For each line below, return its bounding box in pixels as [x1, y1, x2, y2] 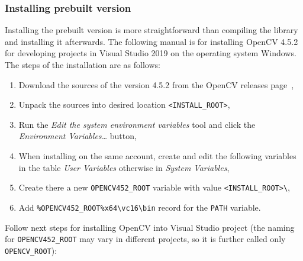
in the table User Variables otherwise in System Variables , [18, 161, 230, 173]
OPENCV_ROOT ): [5, 244, 57, 256]
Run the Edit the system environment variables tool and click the [18, 118, 256, 130]
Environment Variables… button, [18, 130, 137, 142]
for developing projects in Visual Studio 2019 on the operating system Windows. [5, 47, 296, 59]
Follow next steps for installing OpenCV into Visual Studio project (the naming [5, 221, 295, 233]
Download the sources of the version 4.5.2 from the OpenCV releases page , [18, 78, 294, 91]
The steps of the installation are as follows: [5, 59, 160, 70]
